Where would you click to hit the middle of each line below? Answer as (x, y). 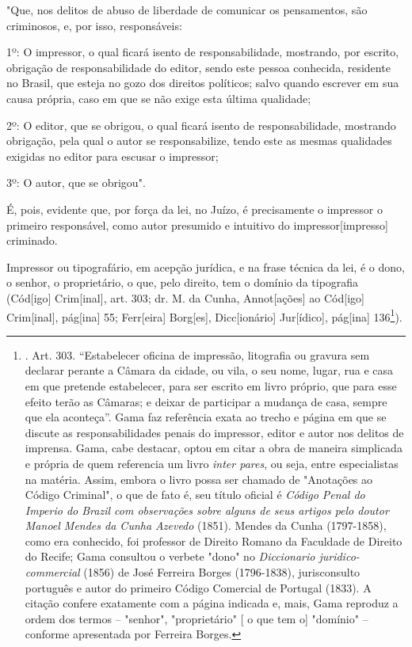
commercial (52, 572)
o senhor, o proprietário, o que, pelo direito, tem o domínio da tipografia (183, 282)
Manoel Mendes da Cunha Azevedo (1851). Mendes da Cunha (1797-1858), (206, 525)
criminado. (32, 240)
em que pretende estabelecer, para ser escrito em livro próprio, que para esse (211, 385)
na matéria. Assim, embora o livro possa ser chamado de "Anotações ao (199, 479)
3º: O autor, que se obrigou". (76, 183)
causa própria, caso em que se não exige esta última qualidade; (159, 98)
